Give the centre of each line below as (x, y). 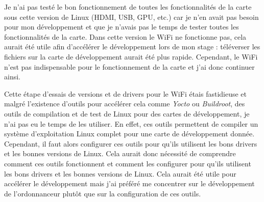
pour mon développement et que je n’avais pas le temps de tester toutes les (122, 27)
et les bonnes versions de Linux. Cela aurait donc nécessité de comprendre (120, 153)
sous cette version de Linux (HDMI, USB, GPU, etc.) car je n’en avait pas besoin (131, 17)
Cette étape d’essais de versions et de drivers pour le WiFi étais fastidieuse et (126, 93)
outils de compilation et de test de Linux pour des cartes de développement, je (127, 113)
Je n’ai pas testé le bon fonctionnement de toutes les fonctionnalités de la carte (128, 7)
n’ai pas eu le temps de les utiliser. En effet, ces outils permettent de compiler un (131, 123)
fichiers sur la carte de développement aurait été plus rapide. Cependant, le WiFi (131, 56)
